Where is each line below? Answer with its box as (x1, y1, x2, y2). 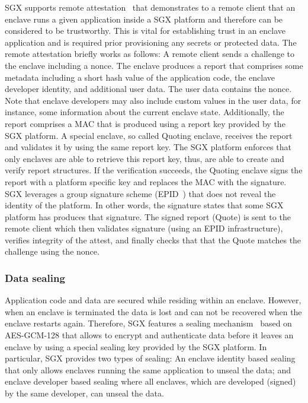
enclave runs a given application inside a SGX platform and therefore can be (5, 12, 283, 25)
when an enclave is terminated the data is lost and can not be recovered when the (5, 305, 302, 318)
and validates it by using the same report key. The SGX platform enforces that (5, 141, 291, 153)
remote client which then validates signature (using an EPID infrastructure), (5, 222, 283, 234)
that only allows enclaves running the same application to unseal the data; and (5, 363, 291, 376)
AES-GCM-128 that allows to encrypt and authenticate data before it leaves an (5, 329, 294, 341)
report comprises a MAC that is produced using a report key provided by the (5, 117, 285, 129)
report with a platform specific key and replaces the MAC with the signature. (5, 175, 287, 188)
